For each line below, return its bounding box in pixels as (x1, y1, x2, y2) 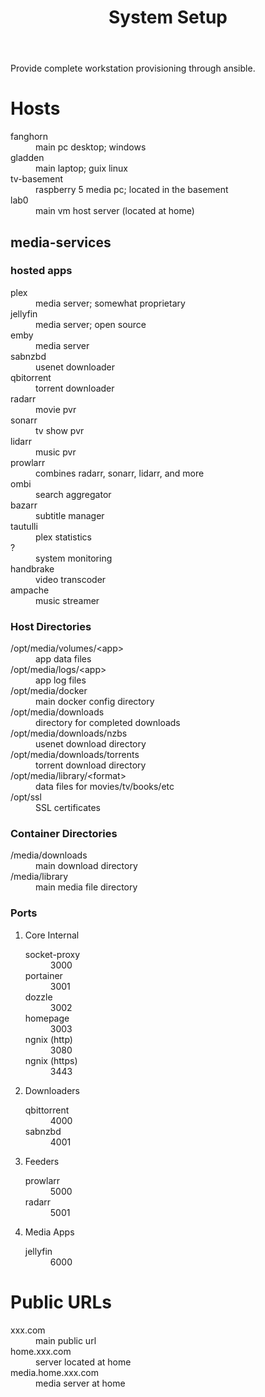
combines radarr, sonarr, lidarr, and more (35, 467, 205, 479)
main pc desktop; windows (35, 141, 147, 153)
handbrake (10, 562, 55, 575)
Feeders (24, 1155, 60, 1167)
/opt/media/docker (10, 685, 88, 697)
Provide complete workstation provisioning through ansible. (10, 62, 256, 75)
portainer (24, 969, 63, 981)
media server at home (35, 1377, 126, 1389)
